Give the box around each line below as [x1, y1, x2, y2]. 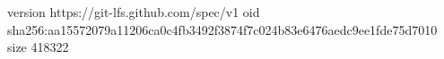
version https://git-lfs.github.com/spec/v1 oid [7, 3, 260, 21]
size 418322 [7, 38, 69, 56]
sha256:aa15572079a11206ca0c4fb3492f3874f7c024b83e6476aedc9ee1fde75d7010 [7, 20, 438, 38]
